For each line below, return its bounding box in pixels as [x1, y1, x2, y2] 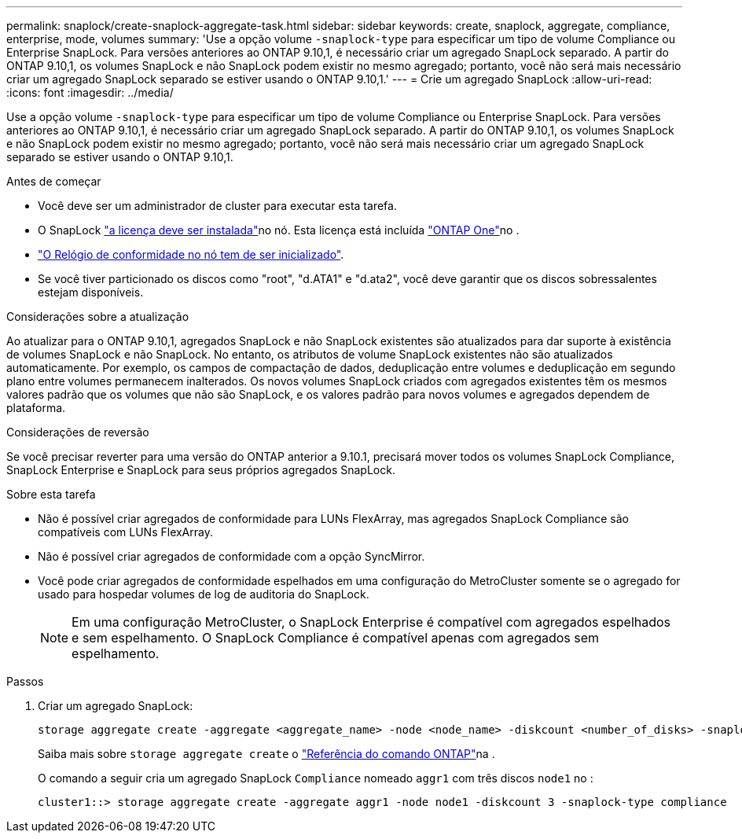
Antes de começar [6, 175, 101, 188]
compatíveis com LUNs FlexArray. [38, 525, 213, 539]
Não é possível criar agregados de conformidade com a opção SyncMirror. [38, 550, 425, 563]
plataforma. [6, 401, 66, 414]
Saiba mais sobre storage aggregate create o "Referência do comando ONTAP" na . [38, 747, 495, 760]
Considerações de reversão [6, 425, 149, 439]
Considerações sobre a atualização [6, 310, 189, 323]
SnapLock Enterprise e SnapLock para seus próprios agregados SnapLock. [6, 463, 395, 477]
